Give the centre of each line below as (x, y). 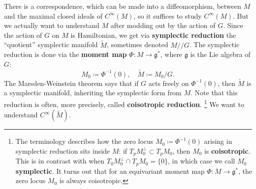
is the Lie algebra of (220, 54)
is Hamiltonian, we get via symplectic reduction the (153, 35)
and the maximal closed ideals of (53, 15)
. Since (233, 25)
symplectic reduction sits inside (63, 150)
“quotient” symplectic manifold (51, 44)
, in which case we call (202, 161)
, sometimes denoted (137, 44)
